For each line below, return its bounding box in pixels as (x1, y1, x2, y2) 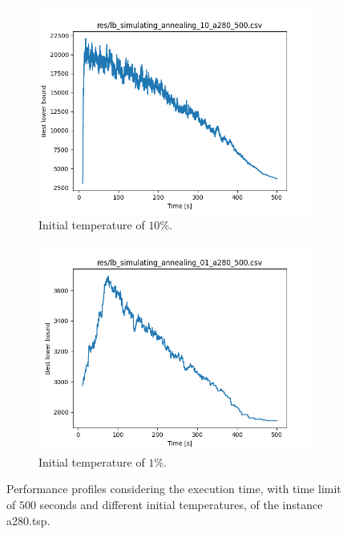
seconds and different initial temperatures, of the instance (39, 496, 323, 512)
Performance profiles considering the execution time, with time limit (6, 480, 341, 497)
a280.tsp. (6, 512, 50, 528)
